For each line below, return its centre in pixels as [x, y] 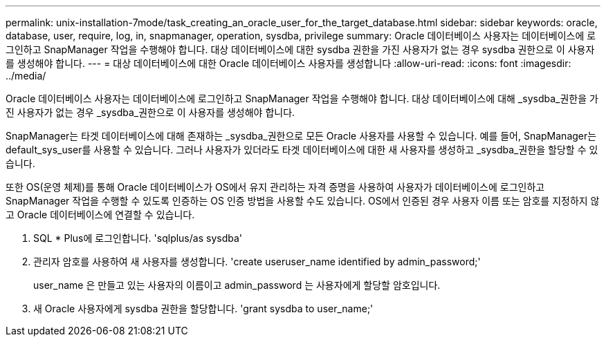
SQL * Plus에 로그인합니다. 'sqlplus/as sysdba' [138, 238]
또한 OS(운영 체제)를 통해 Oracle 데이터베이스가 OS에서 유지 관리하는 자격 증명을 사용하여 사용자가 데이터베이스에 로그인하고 [275, 187]
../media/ [26, 76]
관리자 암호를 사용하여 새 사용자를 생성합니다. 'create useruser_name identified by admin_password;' [257, 262]
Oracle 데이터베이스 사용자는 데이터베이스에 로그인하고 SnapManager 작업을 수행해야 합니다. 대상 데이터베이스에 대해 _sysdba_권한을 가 [302, 98]
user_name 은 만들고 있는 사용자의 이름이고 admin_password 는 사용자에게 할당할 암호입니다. [237, 285]
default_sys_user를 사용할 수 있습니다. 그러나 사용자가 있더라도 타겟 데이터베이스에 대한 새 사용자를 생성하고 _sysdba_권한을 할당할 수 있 [302, 150]
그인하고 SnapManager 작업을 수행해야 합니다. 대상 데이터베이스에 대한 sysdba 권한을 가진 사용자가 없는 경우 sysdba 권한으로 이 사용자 [300, 49]
